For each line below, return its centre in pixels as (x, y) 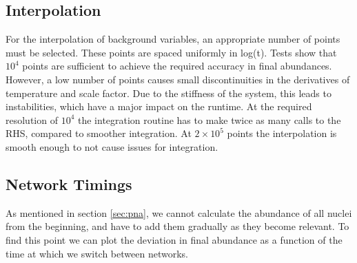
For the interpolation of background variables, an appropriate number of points (173, 39)
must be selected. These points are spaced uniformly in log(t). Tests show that (171, 52)
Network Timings (69, 183)
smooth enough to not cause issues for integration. (112, 146)
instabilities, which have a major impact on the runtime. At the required (159, 106)
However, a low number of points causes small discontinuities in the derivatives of (178, 79)
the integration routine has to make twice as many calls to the (209, 119)
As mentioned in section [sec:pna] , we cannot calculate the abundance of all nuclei (179, 212)
